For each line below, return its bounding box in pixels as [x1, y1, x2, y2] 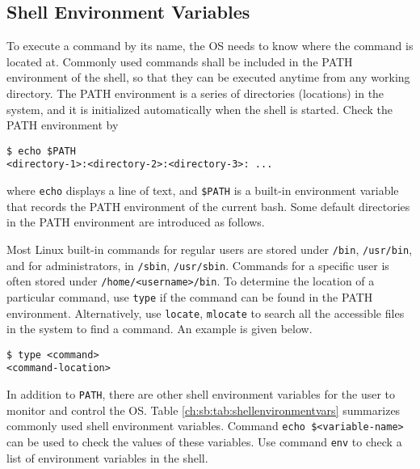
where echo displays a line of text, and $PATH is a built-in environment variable [6, 182, 399, 199]
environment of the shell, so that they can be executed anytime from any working [6, 69, 410, 86]
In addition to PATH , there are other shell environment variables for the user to [6, 386, 396, 403]
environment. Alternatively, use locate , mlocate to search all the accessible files [6, 304, 405, 321]
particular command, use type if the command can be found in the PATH [6, 288, 373, 305]
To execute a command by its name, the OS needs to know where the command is [6, 37, 414, 54]
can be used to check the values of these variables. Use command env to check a [6, 433, 402, 450]
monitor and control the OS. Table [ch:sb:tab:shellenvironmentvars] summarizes [6, 401, 401, 418]
